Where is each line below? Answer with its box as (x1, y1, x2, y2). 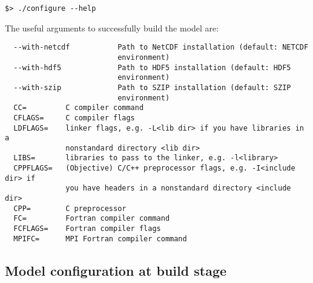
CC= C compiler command (13, 103, 144, 112)
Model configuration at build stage (5, 261, 227, 279)
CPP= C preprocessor (13, 204, 127, 213)
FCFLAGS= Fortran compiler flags (13, 224, 161, 233)
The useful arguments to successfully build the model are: (5, 21, 219, 34)
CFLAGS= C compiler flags (13, 113, 135, 122)
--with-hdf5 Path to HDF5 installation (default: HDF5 (13, 63, 291, 72)
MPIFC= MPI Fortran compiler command (13, 234, 187, 243)
